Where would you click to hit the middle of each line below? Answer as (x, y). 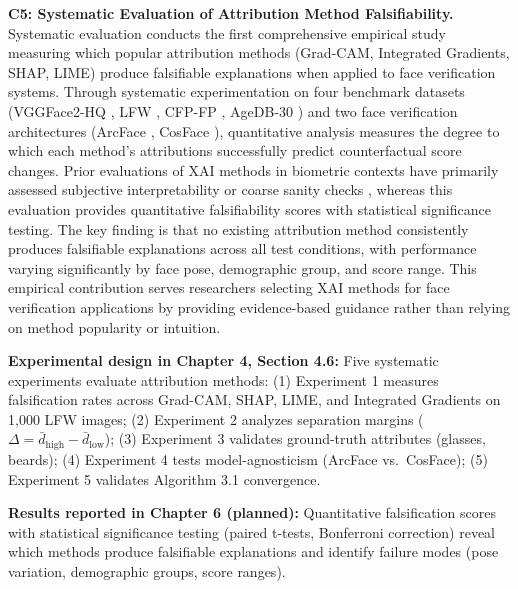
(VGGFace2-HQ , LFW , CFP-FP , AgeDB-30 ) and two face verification (233, 110)
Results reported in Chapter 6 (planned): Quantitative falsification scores (252, 512)
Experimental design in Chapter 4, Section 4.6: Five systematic (223, 360)
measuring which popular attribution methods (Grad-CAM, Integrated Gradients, (259, 52)
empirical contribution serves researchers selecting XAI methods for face (229, 287)
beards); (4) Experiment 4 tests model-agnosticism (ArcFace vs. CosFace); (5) (248, 458)
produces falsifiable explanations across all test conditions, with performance (242, 248)
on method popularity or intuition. (114, 326)
